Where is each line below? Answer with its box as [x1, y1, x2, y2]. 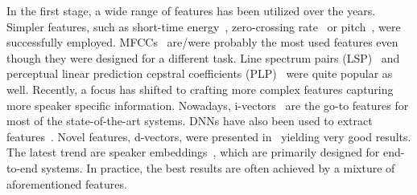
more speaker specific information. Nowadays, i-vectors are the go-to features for [6, 96, 409, 113]
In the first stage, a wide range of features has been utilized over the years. [6, 2, 376, 18]
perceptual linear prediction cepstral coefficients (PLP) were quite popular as [6, 65, 393, 82]
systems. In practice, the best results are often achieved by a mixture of [41, 159, 395, 176]
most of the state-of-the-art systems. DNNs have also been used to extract [6, 112, 373, 129]
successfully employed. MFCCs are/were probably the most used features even [6, 34, 398, 51]
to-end [6, 159, 38, 176]
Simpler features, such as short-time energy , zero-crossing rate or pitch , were [6, 18, 401, 35]
